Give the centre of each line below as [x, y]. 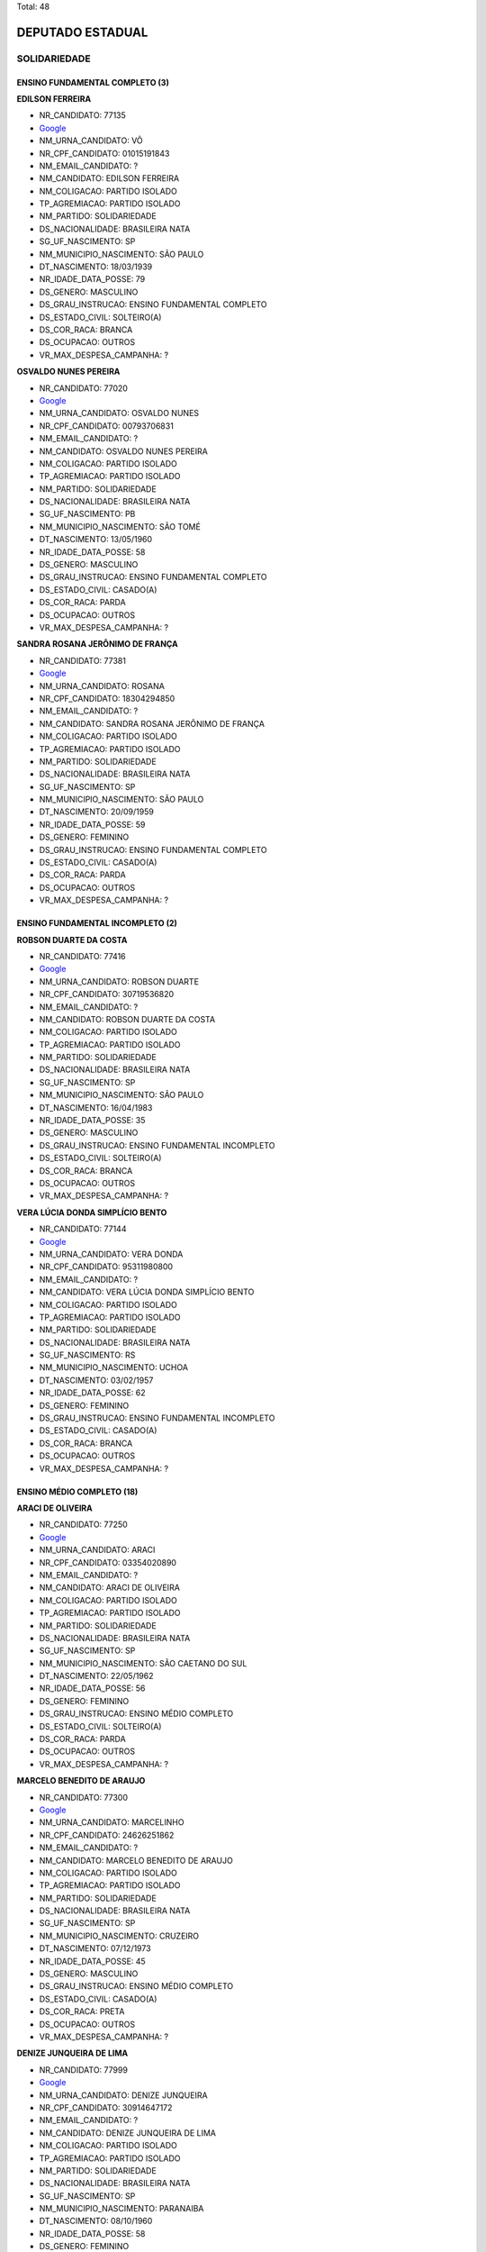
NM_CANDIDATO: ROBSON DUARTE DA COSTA [127, 1019]
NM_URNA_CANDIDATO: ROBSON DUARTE [119, 981]
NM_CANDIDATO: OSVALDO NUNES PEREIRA [124, 451]
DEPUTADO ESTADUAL [82, 32]
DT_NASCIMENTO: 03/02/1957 [96, 1380]
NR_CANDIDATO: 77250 [83, 1525]
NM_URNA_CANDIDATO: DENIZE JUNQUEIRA [123, 2095]
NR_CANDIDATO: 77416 [82, 956]
